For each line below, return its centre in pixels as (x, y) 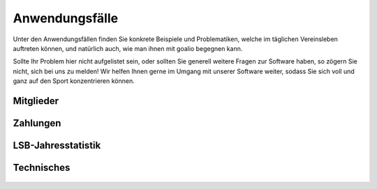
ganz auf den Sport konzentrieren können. (74, 81)
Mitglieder (36, 101)
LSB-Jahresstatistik (57, 145)
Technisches (42, 167)
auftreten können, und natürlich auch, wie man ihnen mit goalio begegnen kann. (128, 48)
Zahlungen (37, 123)
